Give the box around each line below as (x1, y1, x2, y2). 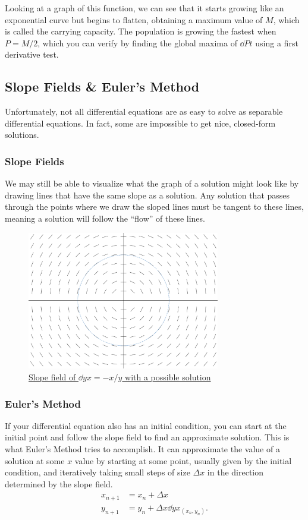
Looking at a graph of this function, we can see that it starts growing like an (5, 2, 284, 14)
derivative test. (5, 48, 59, 61)
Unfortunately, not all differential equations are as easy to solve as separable (5, 105, 283, 118)
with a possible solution (125, 371, 211, 383)
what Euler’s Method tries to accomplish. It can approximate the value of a (5, 443, 280, 455)
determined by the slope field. (5, 477, 113, 490)
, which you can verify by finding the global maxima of (37, 36, 237, 49)
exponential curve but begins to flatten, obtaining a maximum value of (5, 13, 263, 26)
